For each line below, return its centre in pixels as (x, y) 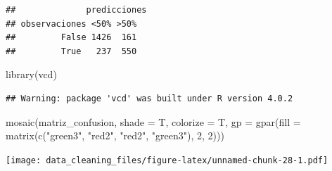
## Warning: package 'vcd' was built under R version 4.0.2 (149, 98)
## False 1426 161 (71, 38)
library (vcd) (31, 74)
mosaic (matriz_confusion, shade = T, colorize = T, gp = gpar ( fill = (153, 121)
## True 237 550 (71, 51)
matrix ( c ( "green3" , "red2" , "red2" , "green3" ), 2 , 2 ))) (115, 135)
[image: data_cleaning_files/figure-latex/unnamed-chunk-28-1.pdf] (167, 160)
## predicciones (76, 10)
